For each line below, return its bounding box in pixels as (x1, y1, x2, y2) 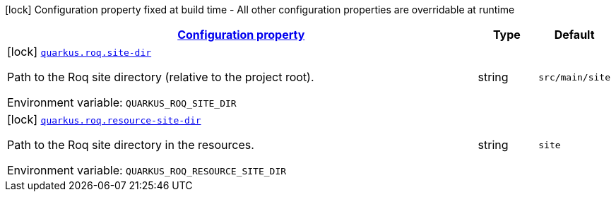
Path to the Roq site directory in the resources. (7, 138, 254, 152)
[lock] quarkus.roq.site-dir (7, 44, 152, 59)
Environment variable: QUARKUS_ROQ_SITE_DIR (7, 95, 237, 109)
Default (554, 28, 595, 42)
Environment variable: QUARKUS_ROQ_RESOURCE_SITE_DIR (7, 163, 287, 177)
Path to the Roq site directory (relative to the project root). (7, 70, 314, 84)
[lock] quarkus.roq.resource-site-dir (7, 112, 201, 126)
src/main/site (538, 71, 610, 83)
